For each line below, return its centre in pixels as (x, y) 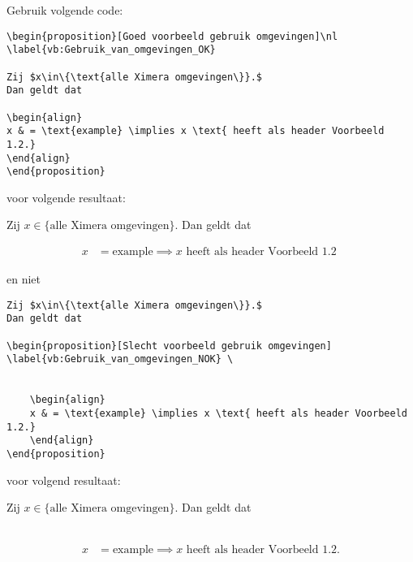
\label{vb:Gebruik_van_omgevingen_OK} (111, 50)
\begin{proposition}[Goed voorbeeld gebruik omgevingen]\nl (172, 36)
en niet (24, 279)
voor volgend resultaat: (64, 480)
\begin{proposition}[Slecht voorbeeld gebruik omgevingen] (169, 346)
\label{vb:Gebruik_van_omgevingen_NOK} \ (120, 359)
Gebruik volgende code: (65, 10)
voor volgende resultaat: (66, 197)
